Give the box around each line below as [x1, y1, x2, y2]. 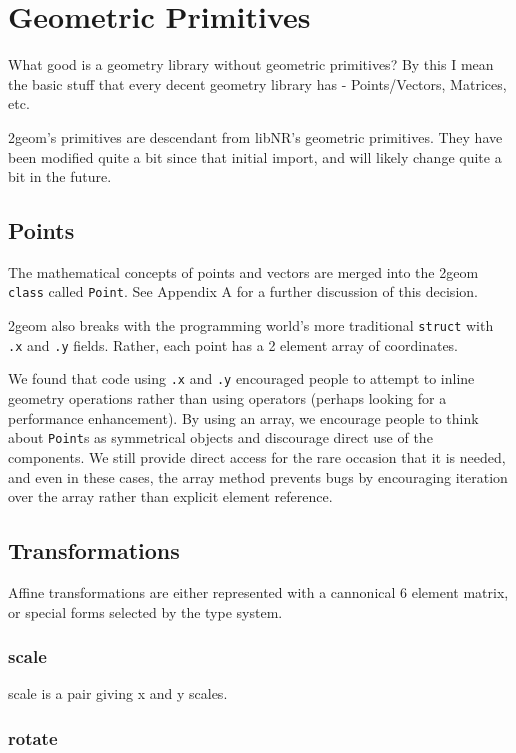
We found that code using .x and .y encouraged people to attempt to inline [8, 368, 475, 389]
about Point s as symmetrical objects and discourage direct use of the [8, 427, 433, 448]
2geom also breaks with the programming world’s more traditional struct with [8, 315, 494, 336]
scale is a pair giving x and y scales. [8, 683, 228, 704]
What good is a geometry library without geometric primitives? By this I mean [8, 54, 494, 75]
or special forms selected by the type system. [8, 601, 283, 622]
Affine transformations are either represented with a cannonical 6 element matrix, [8, 581, 509, 602]
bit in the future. [8, 166, 112, 187]
